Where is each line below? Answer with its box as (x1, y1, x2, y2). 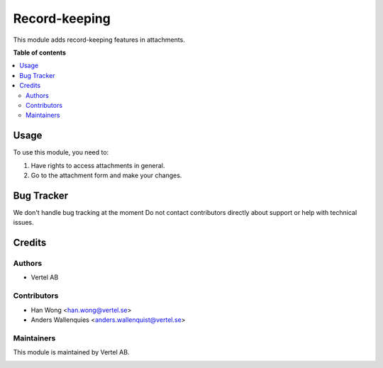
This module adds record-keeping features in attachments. (13, 35, 186, 44)
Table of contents (13, 48, 67, 57)
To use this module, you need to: (13, 148, 109, 157)
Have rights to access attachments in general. (30, 161, 165, 169)
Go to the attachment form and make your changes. (30, 171, 182, 179)
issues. (13, 218, 35, 227)
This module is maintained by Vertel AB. (13, 348, 130, 357)
